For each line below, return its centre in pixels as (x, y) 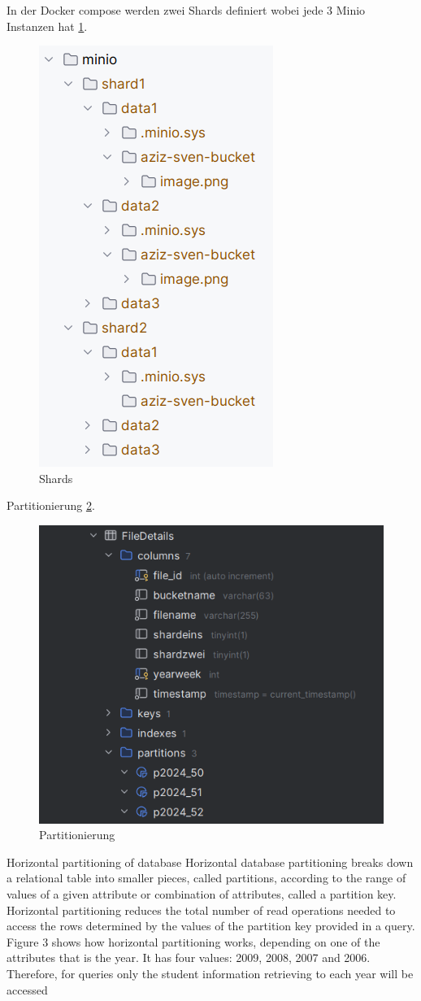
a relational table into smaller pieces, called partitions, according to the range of (206, 878)
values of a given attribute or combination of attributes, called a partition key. (202, 894)
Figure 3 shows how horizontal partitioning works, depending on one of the (193, 941)
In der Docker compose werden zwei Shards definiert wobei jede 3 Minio (186, 10)
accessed (27, 989)
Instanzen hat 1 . (47, 26)
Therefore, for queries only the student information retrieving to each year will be (210, 973)
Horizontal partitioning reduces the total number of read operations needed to (201, 910)
